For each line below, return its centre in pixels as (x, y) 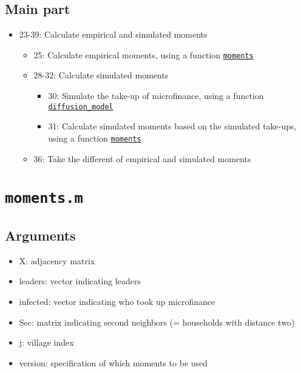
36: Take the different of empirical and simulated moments (142, 158)
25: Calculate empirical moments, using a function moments (144, 54)
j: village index (46, 342)
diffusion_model (81, 107)
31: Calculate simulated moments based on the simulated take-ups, (172, 126)
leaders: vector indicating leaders (80, 281)
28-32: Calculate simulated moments (101, 75)
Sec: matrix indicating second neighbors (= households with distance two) (157, 322)
